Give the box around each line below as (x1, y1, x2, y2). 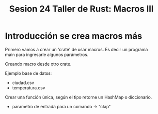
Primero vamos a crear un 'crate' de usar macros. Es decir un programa (5, 46, 148, 52)
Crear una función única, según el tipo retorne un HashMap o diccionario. (5, 94, 152, 100)
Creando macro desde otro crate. (5, 61, 72, 67)
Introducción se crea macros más (5, 30, 142, 42)
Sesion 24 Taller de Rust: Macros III (9, 3, 154, 14)
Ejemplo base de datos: (5, 70, 52, 76)
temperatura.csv (12, 85, 45, 90)
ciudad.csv (12, 80, 34, 85)
